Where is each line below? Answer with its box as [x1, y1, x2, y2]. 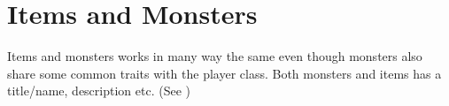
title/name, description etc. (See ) [7, 81, 190, 100]
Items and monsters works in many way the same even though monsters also [7, 47, 422, 65]
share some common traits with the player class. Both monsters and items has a [7, 64, 442, 82]
